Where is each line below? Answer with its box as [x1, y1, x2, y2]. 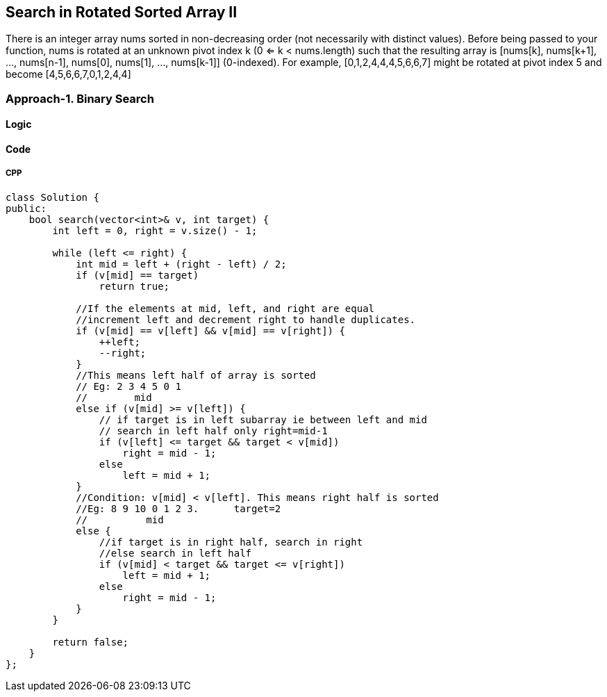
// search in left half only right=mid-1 [99, 425, 328, 436]
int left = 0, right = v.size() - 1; [52, 224, 258, 236]
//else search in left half [99, 547, 252, 559]
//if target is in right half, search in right [99, 536, 363, 548]
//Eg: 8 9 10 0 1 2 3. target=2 [76, 502, 281, 514]
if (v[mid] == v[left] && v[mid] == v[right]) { [76, 325, 345, 336]
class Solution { [6, 191, 99, 203]
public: [6, 202, 47, 214]
